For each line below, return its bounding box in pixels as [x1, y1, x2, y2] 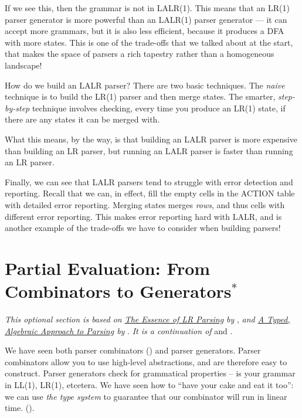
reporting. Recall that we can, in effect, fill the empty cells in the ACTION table [5, 187, 295, 199]
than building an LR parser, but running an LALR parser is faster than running [5, 144, 293, 157]
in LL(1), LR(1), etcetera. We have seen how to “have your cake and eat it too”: [5, 378, 294, 390]
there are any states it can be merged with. [5, 113, 160, 125]
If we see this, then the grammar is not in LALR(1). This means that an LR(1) [5, 2, 290, 13]
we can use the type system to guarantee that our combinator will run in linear [5, 390, 287, 402]
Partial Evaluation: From [5, 256, 211, 280]
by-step [5, 101, 30, 114]
